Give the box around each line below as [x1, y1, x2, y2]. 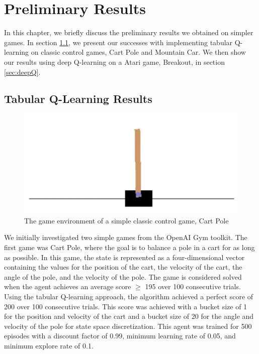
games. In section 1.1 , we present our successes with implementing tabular [4, 37, 233, 47]
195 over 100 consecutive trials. [145, 281, 241, 292]
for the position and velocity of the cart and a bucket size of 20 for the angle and [4, 311, 254, 321]
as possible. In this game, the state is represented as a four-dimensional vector [4, 252, 245, 262]
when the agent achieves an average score [4, 281, 131, 292]
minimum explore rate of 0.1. [4, 340, 94, 350]
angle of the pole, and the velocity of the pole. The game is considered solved [4, 271, 242, 282]
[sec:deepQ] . [4, 66, 41, 77]
